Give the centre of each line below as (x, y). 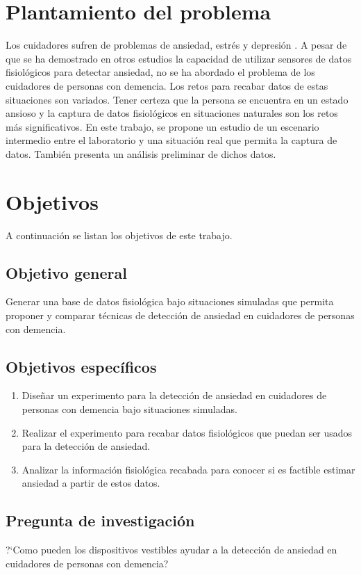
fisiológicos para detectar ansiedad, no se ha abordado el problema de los (160, 72)
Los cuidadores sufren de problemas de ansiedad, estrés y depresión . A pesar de (176, 45)
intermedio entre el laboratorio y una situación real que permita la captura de (171, 140)
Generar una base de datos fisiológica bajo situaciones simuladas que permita (170, 301)
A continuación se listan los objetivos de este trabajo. (119, 235)
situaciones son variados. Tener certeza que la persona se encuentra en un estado (177, 99)
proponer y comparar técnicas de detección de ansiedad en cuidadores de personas (180, 315)
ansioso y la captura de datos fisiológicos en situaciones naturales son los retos (172, 113)
